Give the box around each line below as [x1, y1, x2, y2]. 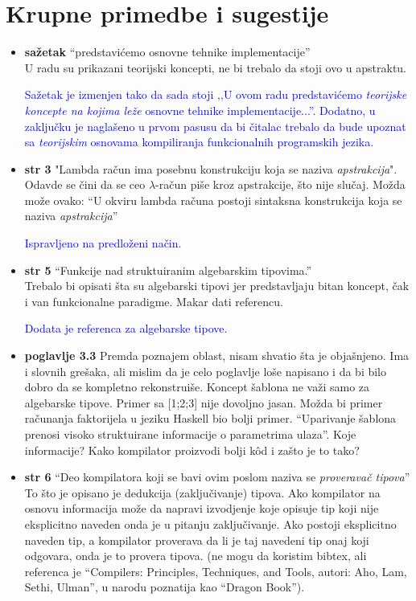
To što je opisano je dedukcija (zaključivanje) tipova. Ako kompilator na [24, 484, 381, 501]
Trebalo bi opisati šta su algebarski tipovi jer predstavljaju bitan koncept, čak [24, 277, 410, 294]
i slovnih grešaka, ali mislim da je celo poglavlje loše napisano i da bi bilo [24, 362, 386, 379]
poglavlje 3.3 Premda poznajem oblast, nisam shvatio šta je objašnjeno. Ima [24, 347, 410, 364]
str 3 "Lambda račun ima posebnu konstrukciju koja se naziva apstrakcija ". [24, 160, 397, 177]
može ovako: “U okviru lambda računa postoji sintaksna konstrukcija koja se [24, 191, 402, 208]
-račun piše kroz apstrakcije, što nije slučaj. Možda [155, 176, 406, 193]
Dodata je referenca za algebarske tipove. [24, 320, 228, 337]
